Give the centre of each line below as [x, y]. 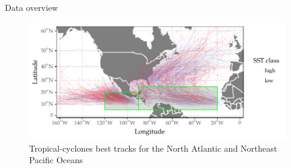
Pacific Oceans [56, 160]
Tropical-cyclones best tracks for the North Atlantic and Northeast [153, 148]
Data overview [32, 7]
